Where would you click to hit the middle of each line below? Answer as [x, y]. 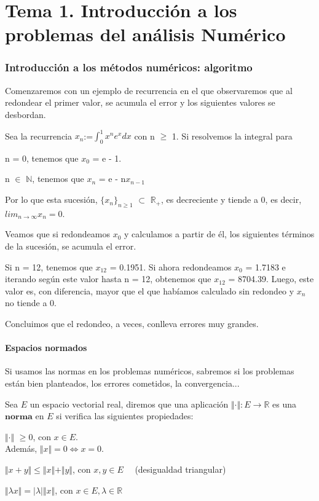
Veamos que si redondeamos [57, 234]
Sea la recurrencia [39, 136]
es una [284, 404]
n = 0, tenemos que [42, 158]
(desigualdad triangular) [180, 469]
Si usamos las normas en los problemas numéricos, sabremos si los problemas [150, 371]
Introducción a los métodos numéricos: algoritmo [129, 67]
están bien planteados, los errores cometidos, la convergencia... [122, 383]
